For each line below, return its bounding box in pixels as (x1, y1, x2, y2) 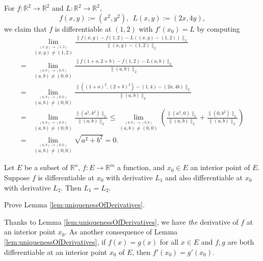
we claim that (4, 23, 47, 34)
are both (227, 236, 254, 247)
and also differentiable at (165, 172, 243, 182)
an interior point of (190, 162, 250, 173)
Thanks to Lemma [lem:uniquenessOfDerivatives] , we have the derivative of (4, 216, 239, 227)
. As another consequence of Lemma (65, 226, 178, 237)
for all (160, 236, 178, 247)
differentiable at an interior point (4, 246, 107, 257)
